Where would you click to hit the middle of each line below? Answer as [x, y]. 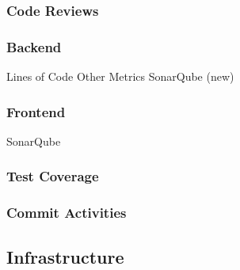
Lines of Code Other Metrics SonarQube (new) [120, 76]
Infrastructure [65, 256]
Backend [34, 46]
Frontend [36, 111]
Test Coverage [53, 176]
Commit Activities [67, 213]
